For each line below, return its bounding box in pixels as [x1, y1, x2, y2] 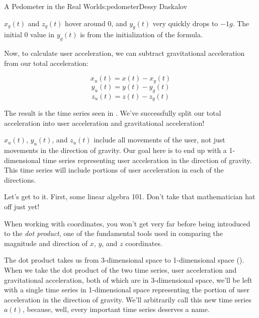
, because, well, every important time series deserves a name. [22, 304, 210, 314]
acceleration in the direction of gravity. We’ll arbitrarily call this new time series [4, 294, 251, 304]
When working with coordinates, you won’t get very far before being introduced [4, 218, 250, 228]
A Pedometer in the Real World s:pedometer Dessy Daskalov [4, 1, 188, 11]
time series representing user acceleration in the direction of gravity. [43, 154, 252, 165]
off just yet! [4, 201, 40, 212]
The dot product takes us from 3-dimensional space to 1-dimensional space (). [4, 255, 244, 265]
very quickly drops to [152, 18, 218, 28]
